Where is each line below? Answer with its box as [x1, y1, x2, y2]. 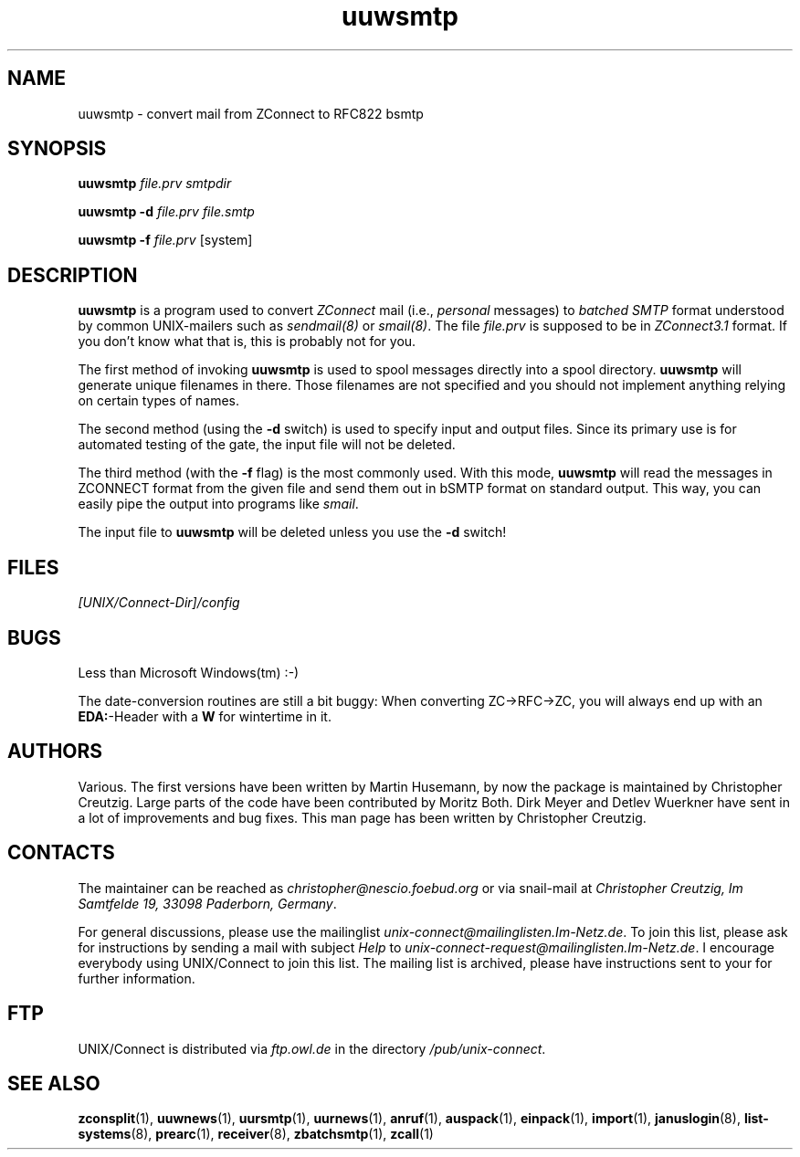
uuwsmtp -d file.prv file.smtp [78, 204, 255, 220]
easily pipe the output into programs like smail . [78, 496, 359, 512]
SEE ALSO [7, 1071, 100, 1095]
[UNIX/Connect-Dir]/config [78, 594, 240, 611]
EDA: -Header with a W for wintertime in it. [78, 708, 332, 724]
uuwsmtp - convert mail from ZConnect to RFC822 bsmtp [78, 105, 424, 121]
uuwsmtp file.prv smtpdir [78, 175, 232, 192]
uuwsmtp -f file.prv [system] [78, 232, 253, 248]
